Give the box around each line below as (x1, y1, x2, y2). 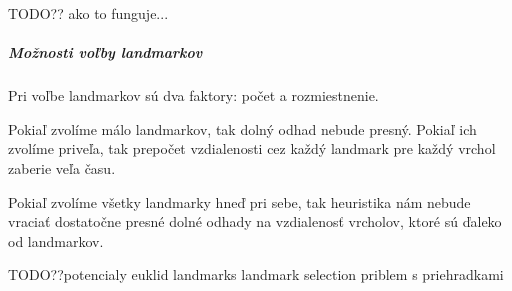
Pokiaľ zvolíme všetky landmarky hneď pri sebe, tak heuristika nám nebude (8, 191, 471, 212)
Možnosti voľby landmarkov (8, 42, 203, 63)
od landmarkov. (8, 230, 104, 251)
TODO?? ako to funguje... (8, 3, 169, 23)
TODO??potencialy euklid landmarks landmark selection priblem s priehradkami (8, 264, 504, 285)
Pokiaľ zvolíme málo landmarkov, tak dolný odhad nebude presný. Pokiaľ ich (8, 118, 477, 139)
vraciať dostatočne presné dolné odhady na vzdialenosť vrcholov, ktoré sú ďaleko (8, 211, 502, 232)
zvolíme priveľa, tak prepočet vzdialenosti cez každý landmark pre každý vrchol (8, 138, 496, 159)
